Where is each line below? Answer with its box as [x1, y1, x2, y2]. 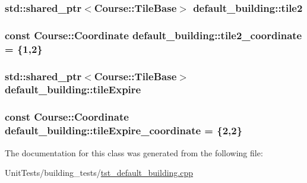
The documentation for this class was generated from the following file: [5, 146, 263, 159]
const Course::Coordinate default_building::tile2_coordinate [5, 27, 302, 42]
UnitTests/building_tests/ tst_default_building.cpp [5, 166, 194, 179]
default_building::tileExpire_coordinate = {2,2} [5, 123, 243, 138]
